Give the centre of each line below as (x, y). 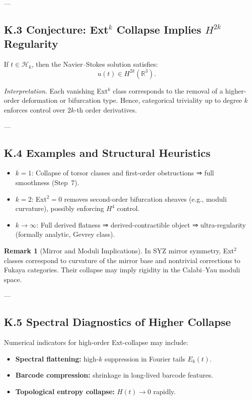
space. (13, 279)
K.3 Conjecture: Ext (56, 29)
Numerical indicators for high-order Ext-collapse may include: (96, 342)
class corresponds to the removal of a (168, 90)
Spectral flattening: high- (57, 358)
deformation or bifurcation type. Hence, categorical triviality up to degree (132, 100)
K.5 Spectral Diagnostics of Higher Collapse (117, 322)
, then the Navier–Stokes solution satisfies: (95, 64)
